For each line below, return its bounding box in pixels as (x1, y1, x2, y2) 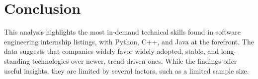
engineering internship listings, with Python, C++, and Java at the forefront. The (4, 36, 254, 46)
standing (4, 55, 30, 66)
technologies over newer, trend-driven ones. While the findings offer (32, 55, 237, 66)
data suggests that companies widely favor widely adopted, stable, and (4, 46, 219, 56)
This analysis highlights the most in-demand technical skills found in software (4, 27, 241, 37)
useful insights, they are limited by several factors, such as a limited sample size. (4, 65, 249, 76)
